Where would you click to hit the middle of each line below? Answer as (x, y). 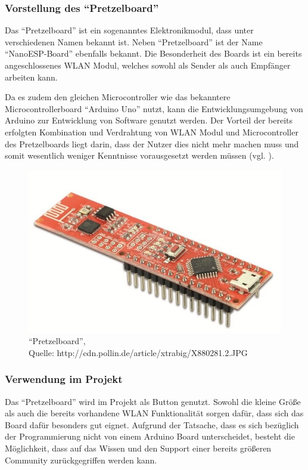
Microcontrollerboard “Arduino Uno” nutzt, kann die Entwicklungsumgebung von (154, 108)
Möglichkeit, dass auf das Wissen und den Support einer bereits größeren (138, 448)
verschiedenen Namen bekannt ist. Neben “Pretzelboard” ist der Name (134, 41)
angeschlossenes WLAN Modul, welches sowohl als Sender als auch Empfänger (148, 65)
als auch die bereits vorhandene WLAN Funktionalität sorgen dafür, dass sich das (154, 413)
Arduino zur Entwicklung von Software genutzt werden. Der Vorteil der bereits (149, 120)
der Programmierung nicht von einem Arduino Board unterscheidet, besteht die (150, 436)
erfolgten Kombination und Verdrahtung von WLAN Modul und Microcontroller (152, 132)
